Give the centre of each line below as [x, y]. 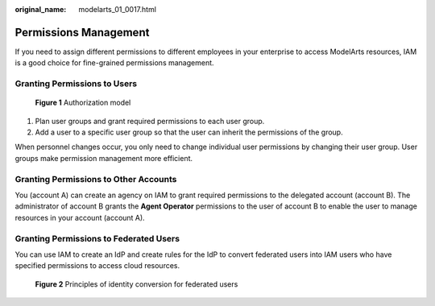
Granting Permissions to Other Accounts [96, 179]
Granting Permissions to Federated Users [97, 238]
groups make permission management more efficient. [104, 158]
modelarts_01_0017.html [118, 9]
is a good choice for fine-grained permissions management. [114, 63]
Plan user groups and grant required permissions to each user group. [150, 121]
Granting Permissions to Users [76, 84]
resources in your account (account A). [80, 217]
